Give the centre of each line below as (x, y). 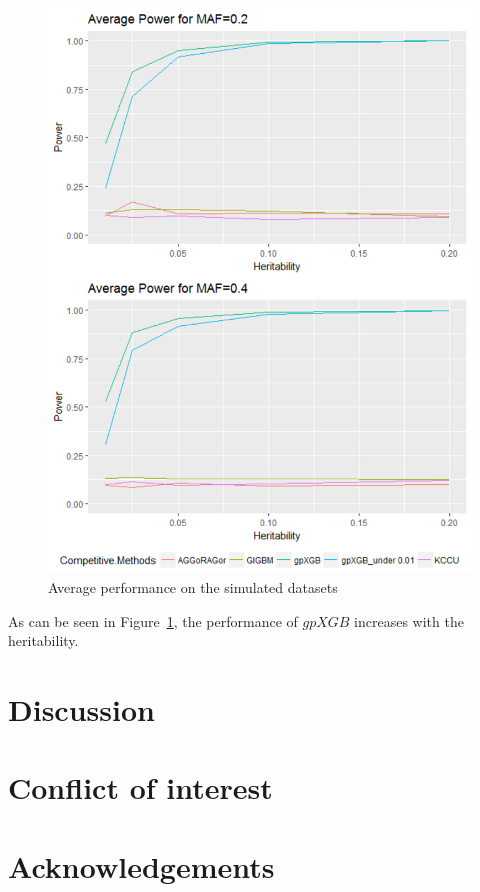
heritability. (43, 640)
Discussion (81, 708)
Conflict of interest (140, 787)
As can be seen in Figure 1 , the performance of (153, 620)
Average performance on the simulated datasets (193, 586)
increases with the (409, 620)
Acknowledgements (141, 865)
